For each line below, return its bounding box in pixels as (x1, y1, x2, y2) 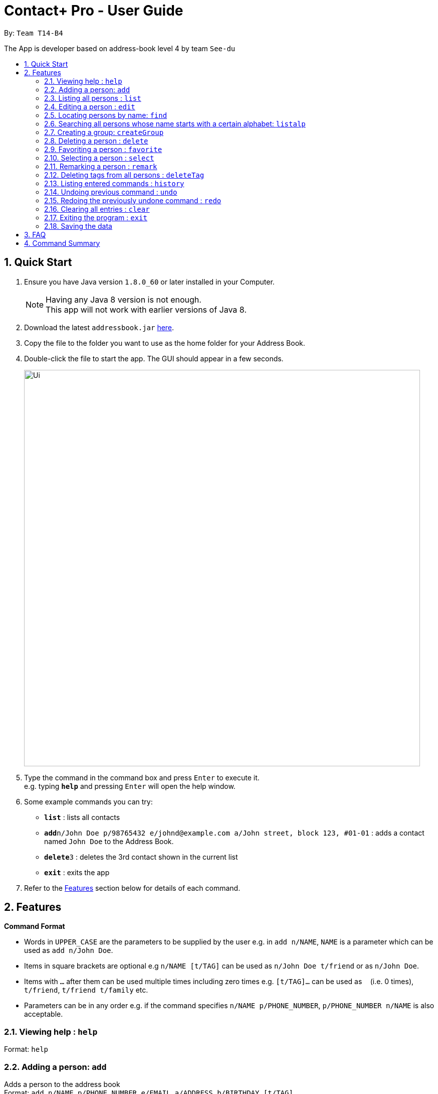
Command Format (4, 922, 65, 931)
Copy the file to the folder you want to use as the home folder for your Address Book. (24, 338, 305, 347)
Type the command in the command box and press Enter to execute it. (24, 773, 260, 782)
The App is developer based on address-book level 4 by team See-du (4, 44, 236, 53)
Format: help (4, 1045, 48, 1054)
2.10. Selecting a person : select (44, 153, 154, 162)
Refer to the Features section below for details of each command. (24, 883, 241, 892)
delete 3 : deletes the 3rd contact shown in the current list (44, 852, 238, 861)
